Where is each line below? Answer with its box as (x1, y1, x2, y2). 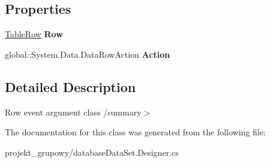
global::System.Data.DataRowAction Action (5, 48, 170, 60)
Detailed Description (5, 77, 136, 96)
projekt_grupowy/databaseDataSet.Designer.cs (5, 146, 179, 158)
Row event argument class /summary (5, 105, 142, 118)
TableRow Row (5, 28, 63, 40)
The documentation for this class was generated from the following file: (5, 126, 266, 138)
